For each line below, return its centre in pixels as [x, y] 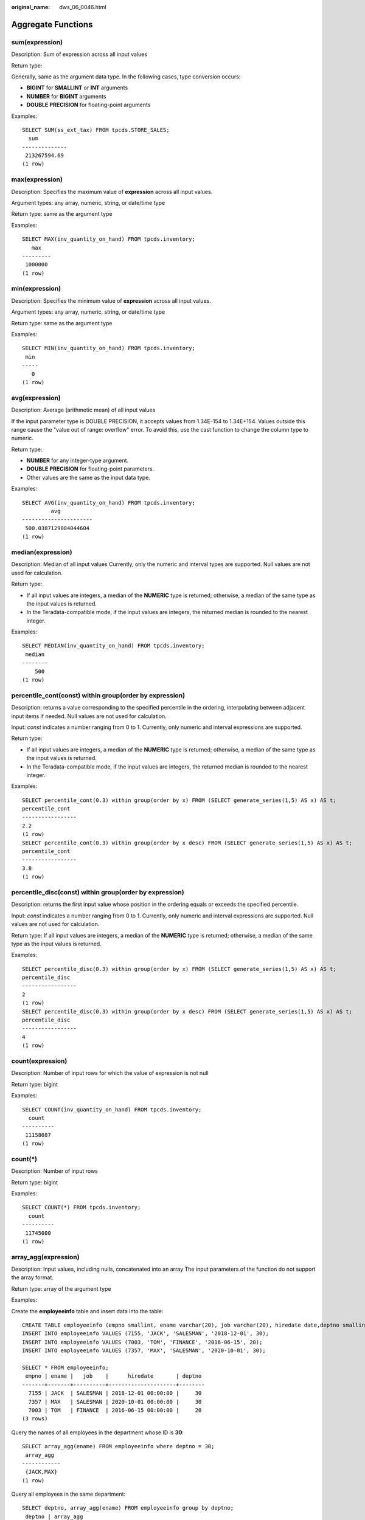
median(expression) [42, 552]
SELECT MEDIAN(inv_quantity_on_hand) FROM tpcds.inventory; [113, 646]
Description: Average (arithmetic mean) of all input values [83, 410]
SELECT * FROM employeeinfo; [65, 1368]
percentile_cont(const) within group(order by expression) [98, 695]
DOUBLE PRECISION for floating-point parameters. [90, 469]
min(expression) [36, 289]
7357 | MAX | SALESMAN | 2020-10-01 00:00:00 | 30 [115, 1402]
